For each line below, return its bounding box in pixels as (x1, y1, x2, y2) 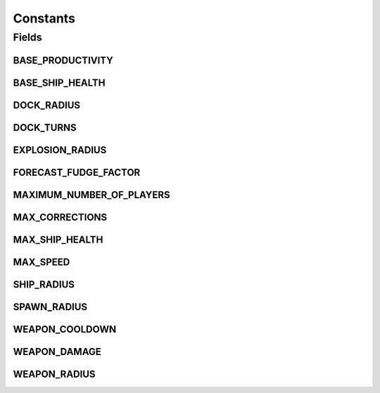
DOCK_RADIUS (13, 99, 81, 111)
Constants (13, 11, 75, 26)
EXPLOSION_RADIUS (13, 144, 107, 156)
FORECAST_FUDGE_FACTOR (13, 166, 141, 179)
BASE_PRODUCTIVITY (13, 54, 114, 66)
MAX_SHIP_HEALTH (13, 233, 103, 245)
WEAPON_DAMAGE (13, 345, 101, 358)
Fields (13, 31, 42, 44)
